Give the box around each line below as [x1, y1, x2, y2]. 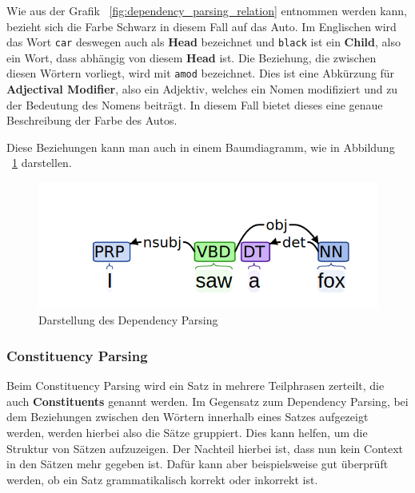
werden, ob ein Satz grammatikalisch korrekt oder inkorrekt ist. [6, 471, 318, 487]
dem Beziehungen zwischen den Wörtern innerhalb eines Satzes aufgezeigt [6, 408, 369, 425]
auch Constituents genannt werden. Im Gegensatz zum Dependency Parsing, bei [6, 392, 409, 409]
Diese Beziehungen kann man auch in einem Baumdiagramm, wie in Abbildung [6, 138, 395, 155]
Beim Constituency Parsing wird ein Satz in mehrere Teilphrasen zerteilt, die [6, 377, 385, 394]
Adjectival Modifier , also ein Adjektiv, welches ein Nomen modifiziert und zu [6, 81, 398, 97]
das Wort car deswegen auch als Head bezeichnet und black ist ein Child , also [6, 34, 401, 50]
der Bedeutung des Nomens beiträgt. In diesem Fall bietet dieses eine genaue [6, 96, 383, 113]
